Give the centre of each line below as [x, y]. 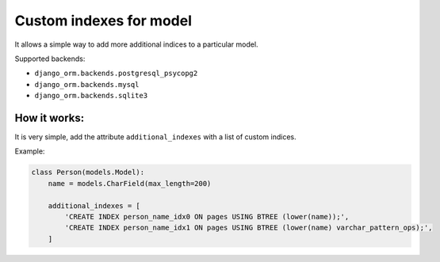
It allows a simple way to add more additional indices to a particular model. [136, 44]
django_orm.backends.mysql [87, 84]
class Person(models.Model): [88, 173]
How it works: [50, 118]
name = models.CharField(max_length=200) [130, 183]
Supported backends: [50, 59]
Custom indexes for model [103, 21]
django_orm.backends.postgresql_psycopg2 [116, 74]
